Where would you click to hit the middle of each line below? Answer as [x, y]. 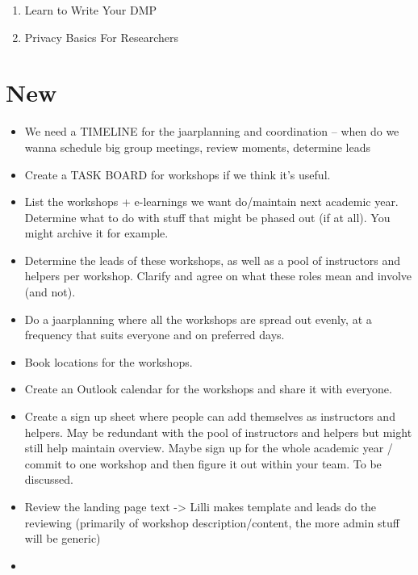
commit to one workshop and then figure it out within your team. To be [203, 463]
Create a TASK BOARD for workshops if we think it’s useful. [178, 174]
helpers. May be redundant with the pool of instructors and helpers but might [218, 432]
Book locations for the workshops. [109, 361]
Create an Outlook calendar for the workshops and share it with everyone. [208, 389]
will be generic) [63, 538]
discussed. [49, 479]
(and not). [50, 292]
